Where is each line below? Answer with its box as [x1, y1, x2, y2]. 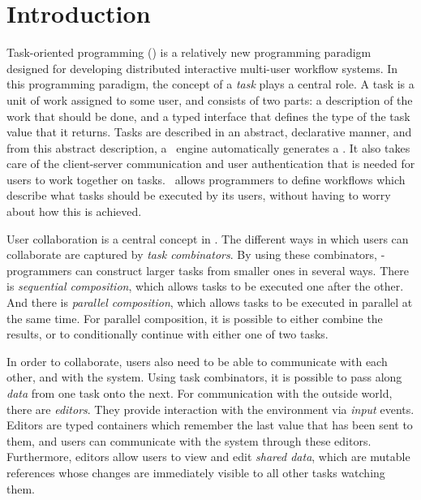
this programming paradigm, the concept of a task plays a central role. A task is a [6, 75, 415, 93]
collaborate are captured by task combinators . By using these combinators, [6, 246, 377, 263]
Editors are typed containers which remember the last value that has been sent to [6, 416, 413, 433]
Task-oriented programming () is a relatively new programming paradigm [6, 44, 372, 61]
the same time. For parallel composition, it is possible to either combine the [6, 309, 383, 326]
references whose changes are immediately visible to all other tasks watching [6, 463, 385, 481]
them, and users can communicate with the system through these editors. [6, 432, 372, 449]
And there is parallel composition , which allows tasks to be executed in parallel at [6, 294, 413, 311]
